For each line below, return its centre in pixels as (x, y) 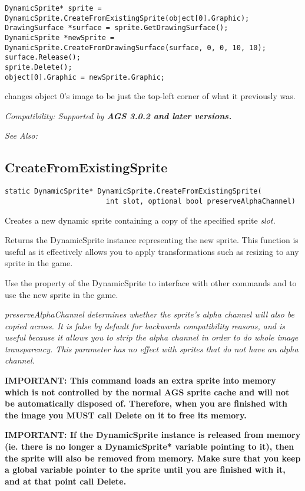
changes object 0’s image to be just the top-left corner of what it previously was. (150, 96)
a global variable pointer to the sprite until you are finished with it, (145, 469)
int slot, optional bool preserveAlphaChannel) (200, 201)
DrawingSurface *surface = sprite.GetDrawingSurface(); (117, 28)
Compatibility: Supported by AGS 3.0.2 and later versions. (118, 115)
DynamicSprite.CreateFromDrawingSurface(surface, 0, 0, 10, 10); (135, 48)
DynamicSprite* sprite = (53, 8)
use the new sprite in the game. (62, 294)
